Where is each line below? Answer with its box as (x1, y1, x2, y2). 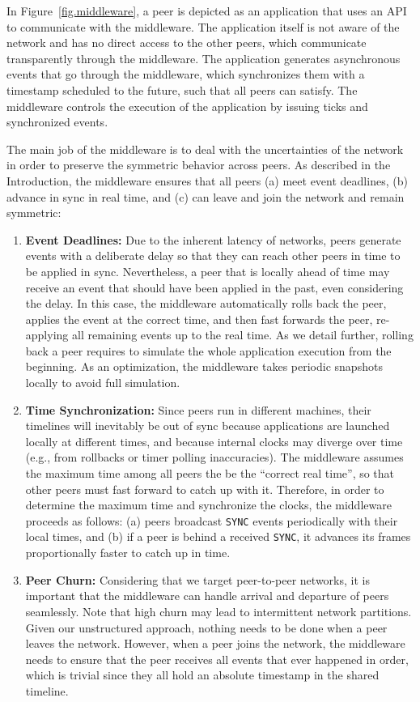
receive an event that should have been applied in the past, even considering (25, 279, 404, 296)
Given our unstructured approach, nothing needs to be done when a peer (25, 619, 388, 636)
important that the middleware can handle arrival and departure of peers (25, 587, 389, 604)
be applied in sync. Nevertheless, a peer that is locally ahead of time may (25, 262, 390, 279)
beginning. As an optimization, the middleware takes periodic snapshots (25, 358, 383, 375)
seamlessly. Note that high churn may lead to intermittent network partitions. (25, 602, 412, 619)
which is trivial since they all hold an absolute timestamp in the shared (25, 666, 380, 683)
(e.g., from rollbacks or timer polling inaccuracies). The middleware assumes (25, 449, 404, 466)
